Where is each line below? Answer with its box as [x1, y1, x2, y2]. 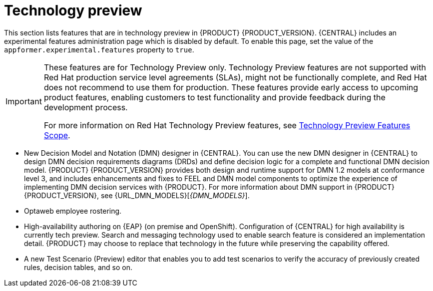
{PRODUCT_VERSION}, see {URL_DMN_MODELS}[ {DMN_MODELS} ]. [24, 191, 250, 200]
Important [5, 96, 42, 106]
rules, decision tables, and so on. [24, 263, 133, 272]
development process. [43, 102, 128, 112]
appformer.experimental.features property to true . [4, 45, 194, 54]
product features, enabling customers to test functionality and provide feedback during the [43, 92, 386, 102]
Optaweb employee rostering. [24, 206, 122, 215]
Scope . [43, 130, 70, 140]
